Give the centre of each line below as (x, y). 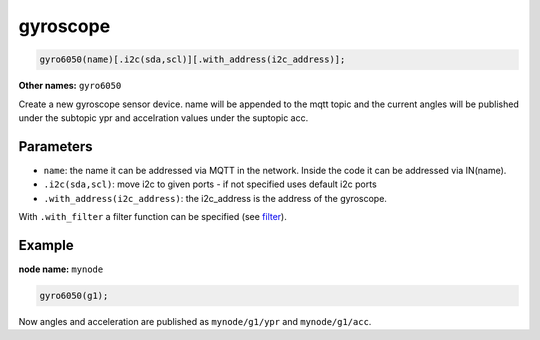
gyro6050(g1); (74, 295)
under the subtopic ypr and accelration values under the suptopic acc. (163, 117)
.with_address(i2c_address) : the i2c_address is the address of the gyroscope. (215, 198)
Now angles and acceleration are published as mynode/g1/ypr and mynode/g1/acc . (195, 321)
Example (46, 245)
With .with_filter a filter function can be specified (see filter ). (152, 216)
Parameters (55, 146)
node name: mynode (61, 269)
